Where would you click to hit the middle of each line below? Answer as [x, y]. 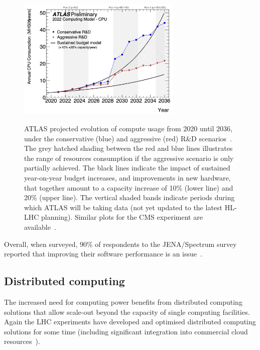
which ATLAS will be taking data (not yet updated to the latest [123, 207]
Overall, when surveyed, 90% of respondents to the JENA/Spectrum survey [120, 244]
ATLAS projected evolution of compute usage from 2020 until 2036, [128, 128]
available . [40, 227]
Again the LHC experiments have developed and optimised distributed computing [130, 322]
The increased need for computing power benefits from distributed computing [123, 301]
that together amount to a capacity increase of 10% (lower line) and [129, 187]
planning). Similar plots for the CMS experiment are [122, 217]
